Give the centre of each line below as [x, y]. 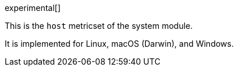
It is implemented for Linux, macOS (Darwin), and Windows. [119, 44]
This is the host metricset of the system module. [99, 26]
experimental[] [33, 8]
